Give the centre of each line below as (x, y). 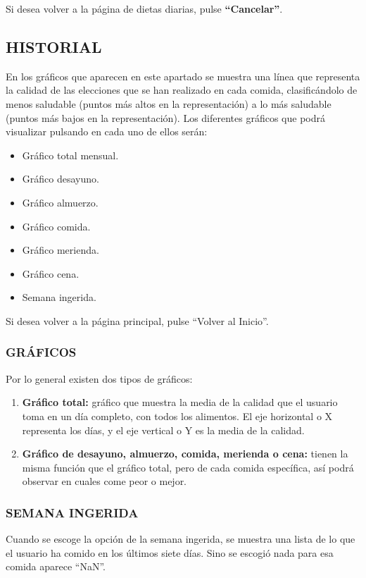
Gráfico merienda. (61, 250)
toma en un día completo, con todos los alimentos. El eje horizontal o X (177, 416)
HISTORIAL (54, 46)
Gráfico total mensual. (70, 155)
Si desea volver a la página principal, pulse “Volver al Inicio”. (137, 320)
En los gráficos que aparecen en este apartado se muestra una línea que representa (183, 76)
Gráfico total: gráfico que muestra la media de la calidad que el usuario (180, 402)
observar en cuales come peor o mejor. (105, 481)
